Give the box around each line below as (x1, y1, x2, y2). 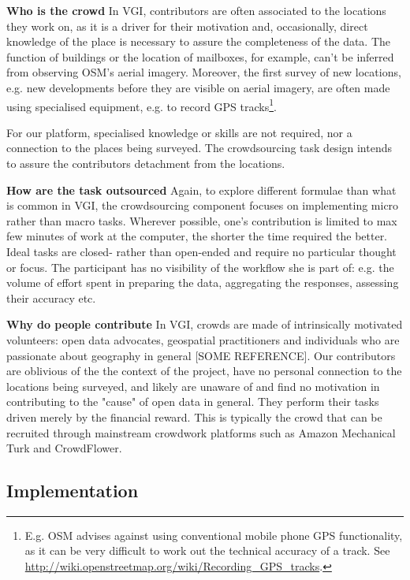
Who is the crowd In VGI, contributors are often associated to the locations (6, 2, 386, 18)
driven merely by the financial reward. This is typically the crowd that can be (6, 408, 382, 425)
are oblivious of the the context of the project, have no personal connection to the (6, 362, 402, 379)
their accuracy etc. (6, 289, 96, 306)
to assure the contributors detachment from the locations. (6, 155, 285, 171)
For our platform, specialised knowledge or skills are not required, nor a (6, 124, 352, 140)
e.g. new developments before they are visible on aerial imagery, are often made (6, 79, 390, 95)
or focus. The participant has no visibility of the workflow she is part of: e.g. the (6, 258, 394, 275)
